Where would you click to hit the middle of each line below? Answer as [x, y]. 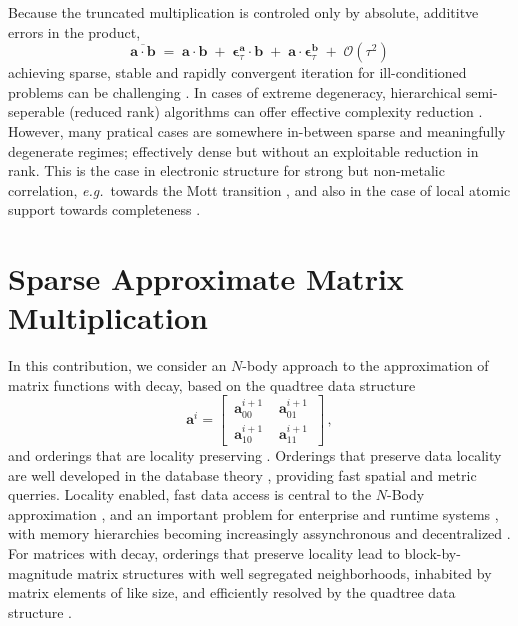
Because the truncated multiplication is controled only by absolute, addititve [243, 12]
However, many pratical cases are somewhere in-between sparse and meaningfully [257, 130]
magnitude [40, 572]
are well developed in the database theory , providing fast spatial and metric [242, 474]
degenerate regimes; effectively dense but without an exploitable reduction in [243, 150]
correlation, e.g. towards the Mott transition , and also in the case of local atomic [259, 189]
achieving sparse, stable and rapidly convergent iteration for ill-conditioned [237, 72]
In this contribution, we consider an [117, 365]
